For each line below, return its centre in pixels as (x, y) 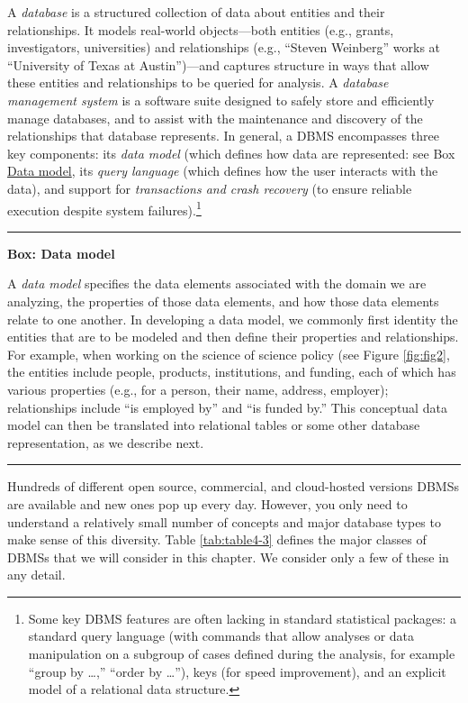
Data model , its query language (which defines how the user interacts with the (223, 171)
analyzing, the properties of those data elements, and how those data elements (223, 301)
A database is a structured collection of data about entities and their (196, 12)
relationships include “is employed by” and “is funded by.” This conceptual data (227, 407)
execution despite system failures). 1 (104, 208)
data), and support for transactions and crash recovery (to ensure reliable (210, 188)
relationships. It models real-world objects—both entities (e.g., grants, (201, 29)
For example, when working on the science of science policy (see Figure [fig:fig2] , (229, 354)
